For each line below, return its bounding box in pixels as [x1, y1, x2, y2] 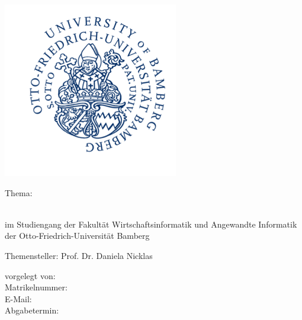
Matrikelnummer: [5, 281, 68, 293]
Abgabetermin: [5, 304, 59, 316]
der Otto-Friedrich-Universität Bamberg [5, 229, 150, 242]
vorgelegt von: [5, 269, 56, 281]
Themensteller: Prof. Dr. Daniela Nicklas [5, 249, 153, 261]
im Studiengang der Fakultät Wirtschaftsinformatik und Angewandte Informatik [5, 217, 297, 230]
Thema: [5, 186, 33, 199]
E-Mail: [5, 292, 32, 305]
